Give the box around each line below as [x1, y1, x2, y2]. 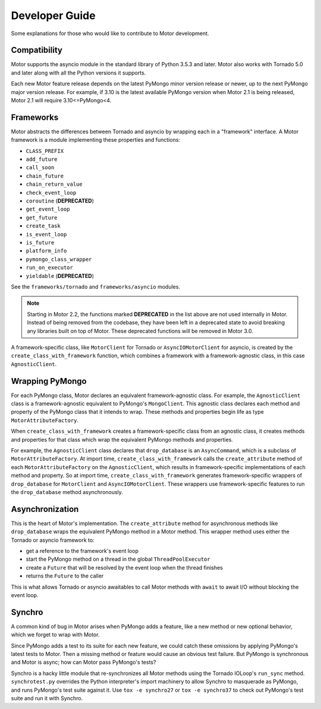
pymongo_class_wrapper [26, 256, 92, 263]
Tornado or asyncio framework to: [11, 536, 95, 544]
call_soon [26, 164, 55, 171]
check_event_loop [26, 189, 77, 196]
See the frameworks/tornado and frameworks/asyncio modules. [11, 283, 181, 290]
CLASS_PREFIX [26, 148, 64, 154]
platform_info [26, 248, 67, 254]
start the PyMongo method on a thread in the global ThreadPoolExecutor [26, 555, 210, 563]
